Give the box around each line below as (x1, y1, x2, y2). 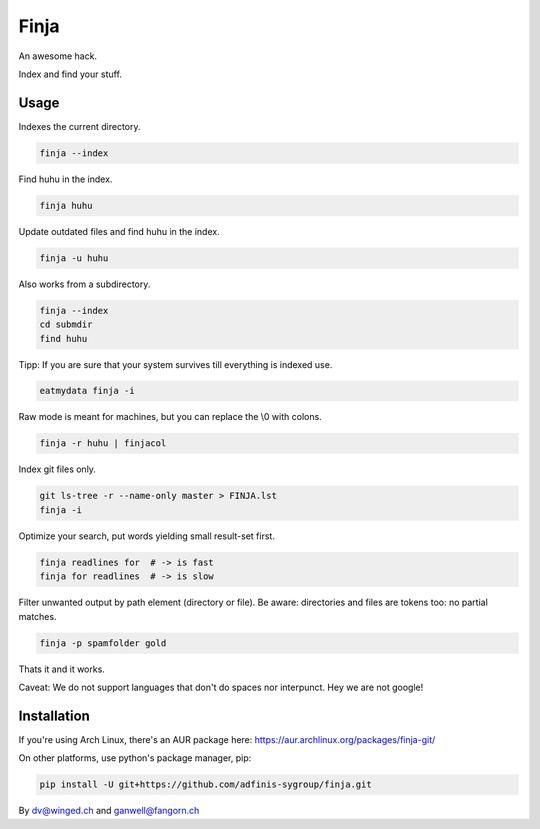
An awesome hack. (18, 50, 98, 62)
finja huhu (39, 200, 93, 211)
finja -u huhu (39, 252, 109, 264)
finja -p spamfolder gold (39, 637, 167, 649)
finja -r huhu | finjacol (39, 438, 167, 449)
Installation (18, 707, 90, 724)
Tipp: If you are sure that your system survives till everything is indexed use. (18, 358, 333, 370)
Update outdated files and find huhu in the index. (18, 225, 220, 237)
